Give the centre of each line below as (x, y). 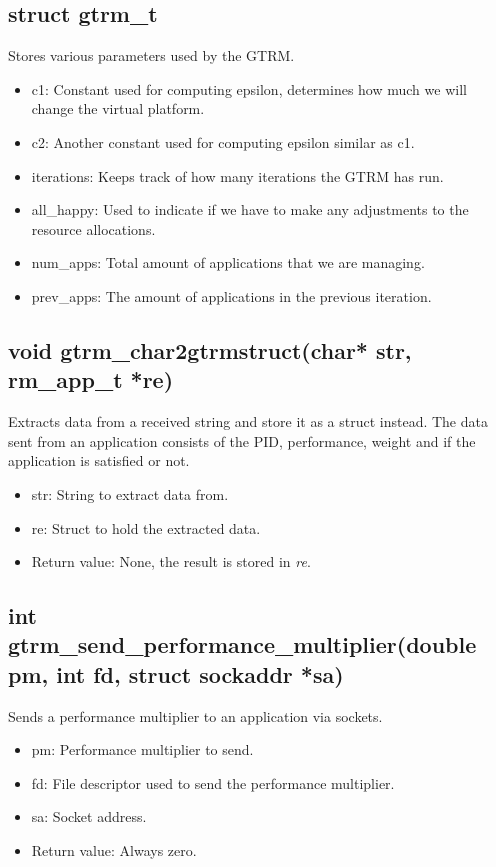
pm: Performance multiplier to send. (142, 749)
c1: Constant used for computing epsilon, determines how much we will (249, 88)
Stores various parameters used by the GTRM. (151, 55)
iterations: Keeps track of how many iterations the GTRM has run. (237, 175)
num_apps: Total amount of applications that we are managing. (228, 262)
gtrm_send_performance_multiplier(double (242, 644)
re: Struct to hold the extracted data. (146, 527)
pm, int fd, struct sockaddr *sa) (176, 673)
